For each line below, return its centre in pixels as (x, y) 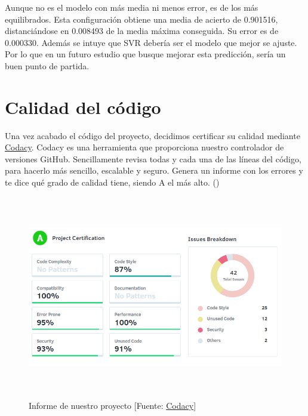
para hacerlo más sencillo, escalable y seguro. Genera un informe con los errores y (154, 170)
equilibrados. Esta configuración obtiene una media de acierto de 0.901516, (141, 19)
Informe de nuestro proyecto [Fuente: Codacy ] (113, 406)
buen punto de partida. (47, 65)
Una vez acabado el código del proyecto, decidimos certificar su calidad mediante (153, 135)
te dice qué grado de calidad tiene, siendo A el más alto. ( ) (112, 182)
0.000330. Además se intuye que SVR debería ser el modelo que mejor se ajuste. (151, 42)
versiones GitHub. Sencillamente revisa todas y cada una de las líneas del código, (153, 158)
